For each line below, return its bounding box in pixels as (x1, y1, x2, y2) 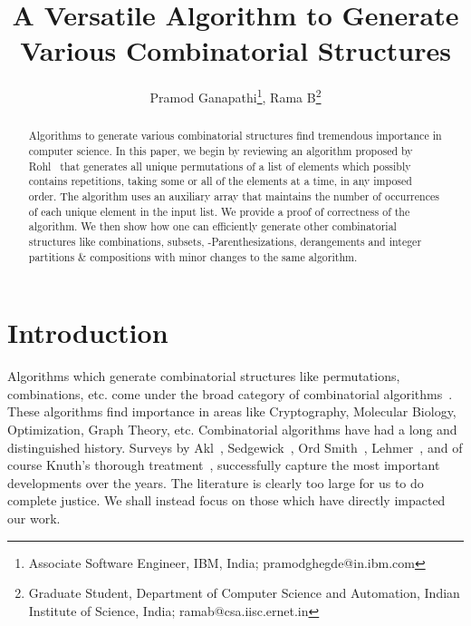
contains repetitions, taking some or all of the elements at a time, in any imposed (28, 173, 412, 189)
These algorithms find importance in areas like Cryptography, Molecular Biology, (7, 402, 457, 421)
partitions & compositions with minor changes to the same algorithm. (28, 249, 358, 264)
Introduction (7, 314, 168, 351)
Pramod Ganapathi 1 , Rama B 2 (149, 85, 322, 106)
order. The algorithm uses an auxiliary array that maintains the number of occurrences (28, 188, 439, 203)
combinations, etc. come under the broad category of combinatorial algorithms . (7, 384, 453, 403)
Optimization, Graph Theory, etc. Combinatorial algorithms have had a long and (7, 419, 457, 438)
